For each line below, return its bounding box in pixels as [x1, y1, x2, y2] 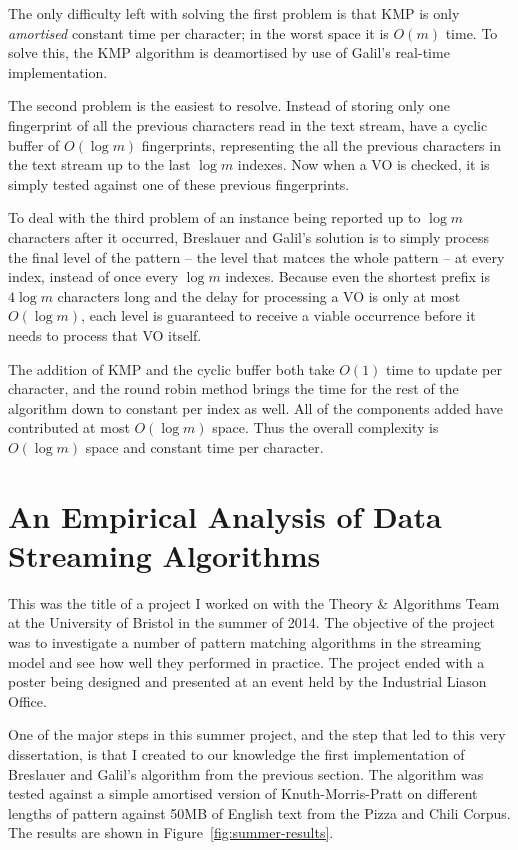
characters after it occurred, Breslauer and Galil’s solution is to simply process [8, 226, 490, 247]
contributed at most [8, 417, 130, 438]
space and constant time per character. [85, 436, 324, 457]
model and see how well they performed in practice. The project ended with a [8, 651, 485, 672]
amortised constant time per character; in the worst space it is [8, 22, 389, 43]
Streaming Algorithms [8, 534, 321, 575]
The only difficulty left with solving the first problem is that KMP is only [8, 3, 460, 23]
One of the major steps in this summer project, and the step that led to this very [8, 724, 506, 745]
